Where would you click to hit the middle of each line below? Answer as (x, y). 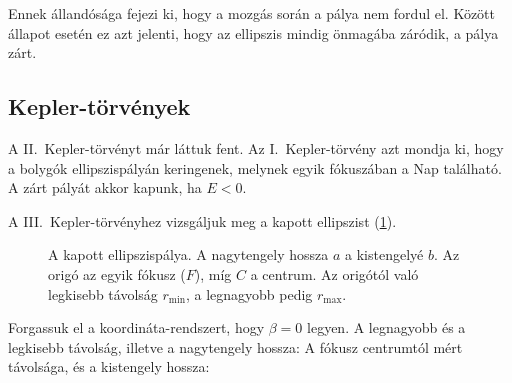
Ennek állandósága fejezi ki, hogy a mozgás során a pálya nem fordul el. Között (252, 13)
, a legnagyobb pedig (249, 293)
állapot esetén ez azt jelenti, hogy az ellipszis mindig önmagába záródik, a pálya (253, 32)
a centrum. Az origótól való (334, 273)
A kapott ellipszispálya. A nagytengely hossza (188, 254)
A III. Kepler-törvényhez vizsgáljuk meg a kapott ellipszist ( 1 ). (202, 220)
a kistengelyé (384, 254)
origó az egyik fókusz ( (117, 273)
